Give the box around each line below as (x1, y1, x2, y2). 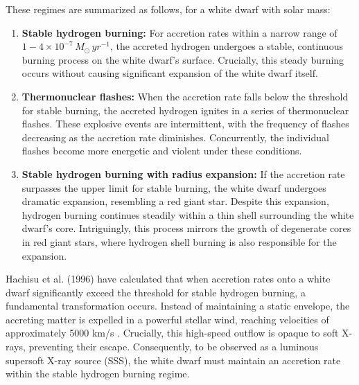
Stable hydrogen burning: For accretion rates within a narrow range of (21, 25, 338, 39)
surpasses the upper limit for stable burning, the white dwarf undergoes (21, 180, 326, 195)
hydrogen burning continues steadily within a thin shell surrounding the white (21, 207, 354, 222)
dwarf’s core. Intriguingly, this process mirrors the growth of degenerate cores (21, 221, 351, 235)
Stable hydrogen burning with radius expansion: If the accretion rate (21, 166, 345, 181)
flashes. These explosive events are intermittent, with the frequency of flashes (21, 116, 349, 131)
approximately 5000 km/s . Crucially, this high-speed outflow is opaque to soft (6, 325, 339, 340)
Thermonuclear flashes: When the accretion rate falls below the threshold (21, 89, 349, 103)
